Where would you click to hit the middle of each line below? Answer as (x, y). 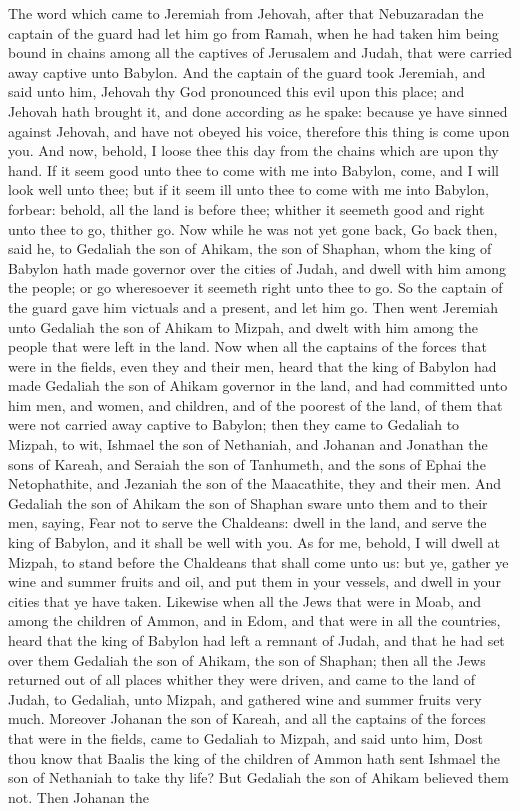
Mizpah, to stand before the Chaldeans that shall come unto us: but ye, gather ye (258, 561)
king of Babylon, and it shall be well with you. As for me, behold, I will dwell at (254, 542)
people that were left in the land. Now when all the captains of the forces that (247, 346)
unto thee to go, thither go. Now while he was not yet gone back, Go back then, (253, 228)
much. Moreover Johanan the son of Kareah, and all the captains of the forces (247, 718)
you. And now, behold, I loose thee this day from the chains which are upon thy (253, 150)
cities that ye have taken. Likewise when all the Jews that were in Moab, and (245, 600)
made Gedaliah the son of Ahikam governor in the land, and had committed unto (258, 385)
